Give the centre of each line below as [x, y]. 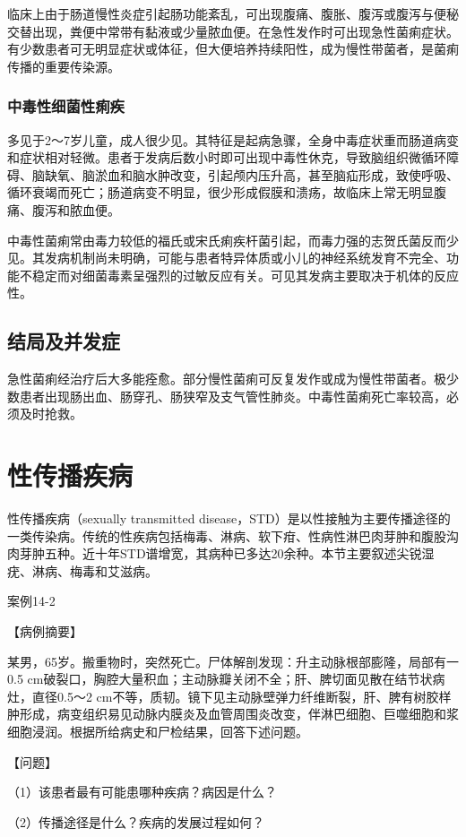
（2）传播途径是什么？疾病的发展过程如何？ [136, 821]
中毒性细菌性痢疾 [66, 106]
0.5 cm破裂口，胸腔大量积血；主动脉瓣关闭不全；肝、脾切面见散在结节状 [220, 679]
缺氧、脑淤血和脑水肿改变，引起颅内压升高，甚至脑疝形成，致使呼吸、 [251, 174]
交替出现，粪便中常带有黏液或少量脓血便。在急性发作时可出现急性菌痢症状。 [233, 31]
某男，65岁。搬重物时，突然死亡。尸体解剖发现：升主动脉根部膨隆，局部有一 [233, 661]
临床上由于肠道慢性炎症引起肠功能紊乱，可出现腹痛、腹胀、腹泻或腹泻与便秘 [233, 13]
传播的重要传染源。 [64, 66]
